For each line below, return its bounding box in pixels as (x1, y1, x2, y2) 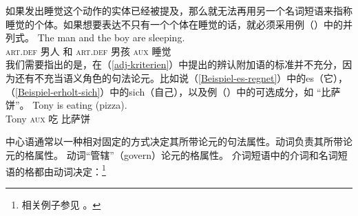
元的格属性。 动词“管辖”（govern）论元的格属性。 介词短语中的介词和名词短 (6, 147, 348, 162)
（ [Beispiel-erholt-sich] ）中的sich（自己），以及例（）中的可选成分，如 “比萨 (6, 84, 341, 98)
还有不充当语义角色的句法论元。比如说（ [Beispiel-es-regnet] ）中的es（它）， (14, 70, 348, 85)
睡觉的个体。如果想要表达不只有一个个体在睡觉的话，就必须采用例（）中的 (6, 17, 343, 31)
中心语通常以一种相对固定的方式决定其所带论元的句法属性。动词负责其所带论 (6, 134, 352, 149)
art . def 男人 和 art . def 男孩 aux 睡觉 (6, 43, 171, 58)
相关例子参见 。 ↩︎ (21, 197, 101, 211)
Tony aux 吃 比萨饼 (6, 111, 90, 125)
